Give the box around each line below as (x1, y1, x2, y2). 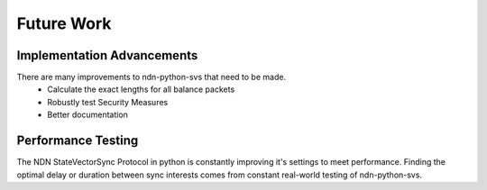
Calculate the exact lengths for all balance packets (47, 84, 235, 95)
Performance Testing (16, 133, 139, 149)
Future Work (16, 14, 112, 33)
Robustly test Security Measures (47, 96, 169, 107)
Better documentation (47, 109, 128, 121)
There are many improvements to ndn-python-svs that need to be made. (16, 72, 287, 83)
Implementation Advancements (16, 48, 198, 63)
